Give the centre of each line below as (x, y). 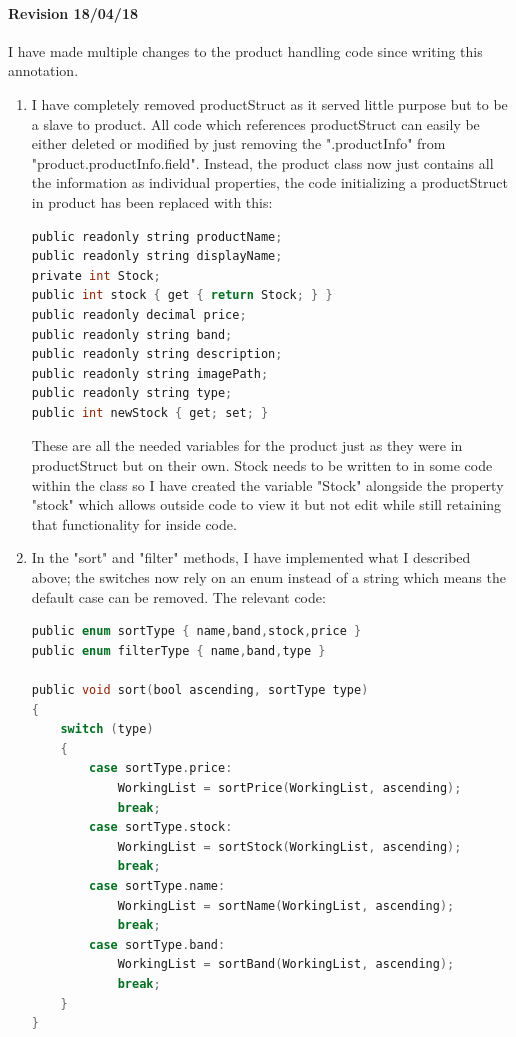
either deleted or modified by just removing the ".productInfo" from (238, 143)
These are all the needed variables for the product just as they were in (247, 445)
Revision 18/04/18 (73, 12)
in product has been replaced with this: (152, 201)
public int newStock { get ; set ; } (150, 412)
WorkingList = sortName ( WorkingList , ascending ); (286, 905)
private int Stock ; (96, 275)
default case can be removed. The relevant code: (178, 596)
